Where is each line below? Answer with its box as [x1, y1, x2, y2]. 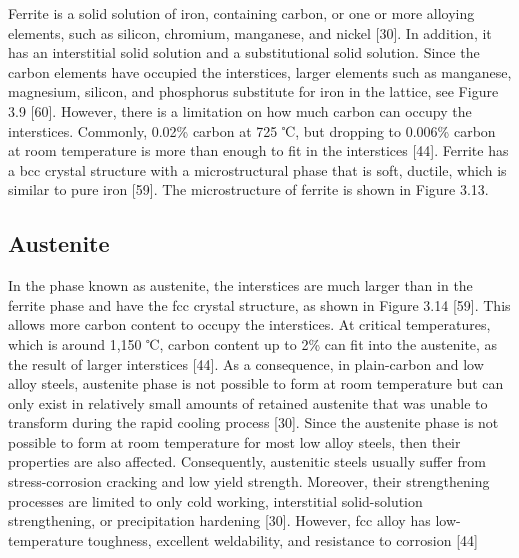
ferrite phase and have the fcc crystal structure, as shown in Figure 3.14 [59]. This [8, 294, 511, 315]
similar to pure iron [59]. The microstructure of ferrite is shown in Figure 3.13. [8, 179, 489, 200]
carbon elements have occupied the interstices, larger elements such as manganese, [8, 61, 512, 82]
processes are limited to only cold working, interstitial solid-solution [8, 490, 423, 511]
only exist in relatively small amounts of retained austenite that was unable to [8, 392, 488, 413]
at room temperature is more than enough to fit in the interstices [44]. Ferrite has [8, 140, 509, 161]
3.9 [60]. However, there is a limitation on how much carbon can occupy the [8, 100, 472, 121]
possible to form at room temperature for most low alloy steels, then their [8, 431, 461, 452]
